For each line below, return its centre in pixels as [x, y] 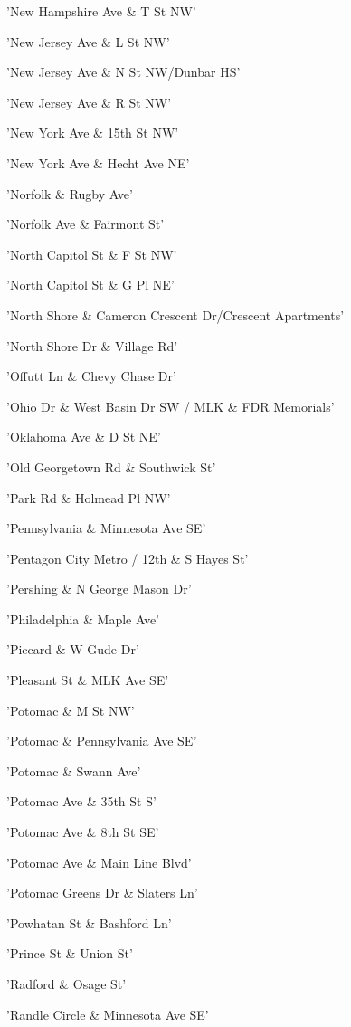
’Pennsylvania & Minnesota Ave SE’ [106, 528]
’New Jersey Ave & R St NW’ [89, 102]
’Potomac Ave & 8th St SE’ [83, 832]
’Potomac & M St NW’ [71, 710]
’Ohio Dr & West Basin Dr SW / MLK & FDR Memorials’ [171, 406]
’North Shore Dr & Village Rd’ [92, 345]
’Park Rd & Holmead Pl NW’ [89, 497]
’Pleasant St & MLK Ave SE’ [88, 680]
